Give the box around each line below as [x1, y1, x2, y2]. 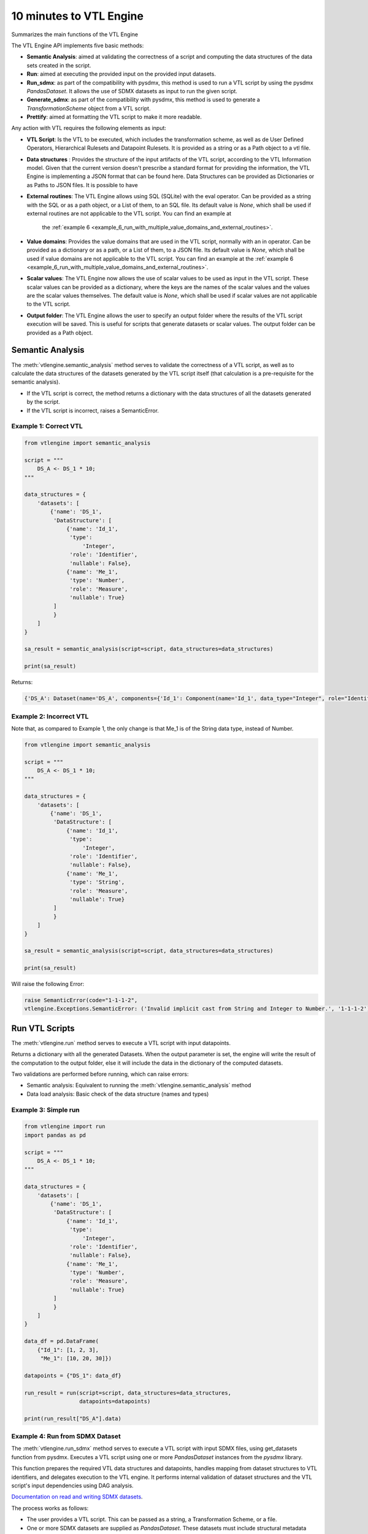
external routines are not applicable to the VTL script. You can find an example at [26, 209, 232, 217]
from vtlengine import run [24, 1123, 105, 1130]
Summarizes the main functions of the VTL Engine [11, 31, 138, 38]
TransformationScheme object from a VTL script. [26, 104, 151, 112]
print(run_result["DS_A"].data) [24, 1415, 122, 1422]
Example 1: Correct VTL [11, 422, 83, 431]
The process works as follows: [11, 1504, 89, 1512]
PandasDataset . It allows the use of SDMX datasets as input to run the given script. [26, 87, 237, 94]
